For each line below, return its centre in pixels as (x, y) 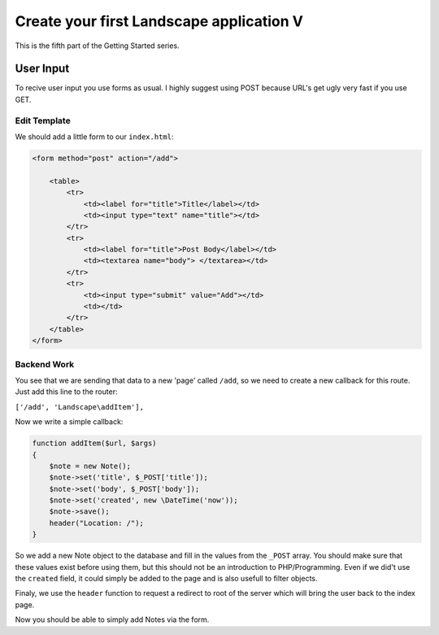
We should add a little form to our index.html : (94, 136)
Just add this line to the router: (66, 392)
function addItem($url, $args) (95, 443)
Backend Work (45, 364)
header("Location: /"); (96, 523)
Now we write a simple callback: (69, 422)
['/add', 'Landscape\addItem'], (79, 407)
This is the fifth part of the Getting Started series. (97, 46)
